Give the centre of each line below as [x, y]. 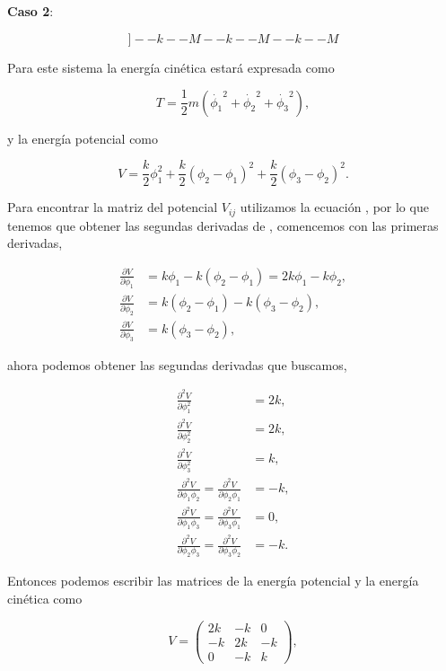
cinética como [45, 598]
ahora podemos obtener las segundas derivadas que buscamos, [177, 364]
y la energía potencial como [83, 138]
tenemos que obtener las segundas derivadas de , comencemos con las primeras [223, 225]
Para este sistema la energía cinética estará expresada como [171, 67]
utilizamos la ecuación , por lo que [334, 207]
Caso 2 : [31, 11]
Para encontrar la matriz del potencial [113, 207]
